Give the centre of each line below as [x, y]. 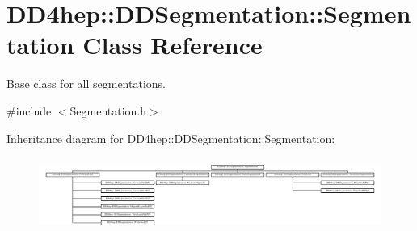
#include [29, 110]
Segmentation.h [108, 110]
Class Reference [173, 45]
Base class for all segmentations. [86, 84]
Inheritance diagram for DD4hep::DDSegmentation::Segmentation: [171, 138]
